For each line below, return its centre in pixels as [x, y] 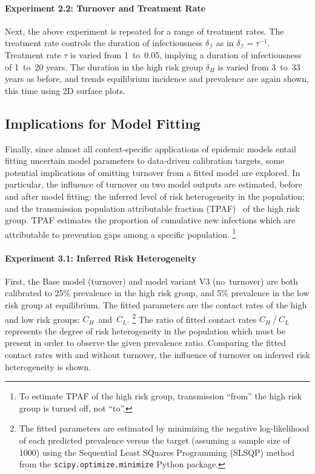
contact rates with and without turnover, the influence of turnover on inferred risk [157, 354]
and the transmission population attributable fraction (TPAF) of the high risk [152, 208]
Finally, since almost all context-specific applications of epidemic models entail [151, 148]
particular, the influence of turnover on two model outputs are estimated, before [154, 184]
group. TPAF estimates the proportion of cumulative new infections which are [150, 220]
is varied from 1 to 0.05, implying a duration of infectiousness [186, 54]
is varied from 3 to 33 [259, 66]
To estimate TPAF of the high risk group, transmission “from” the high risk [160, 396]
